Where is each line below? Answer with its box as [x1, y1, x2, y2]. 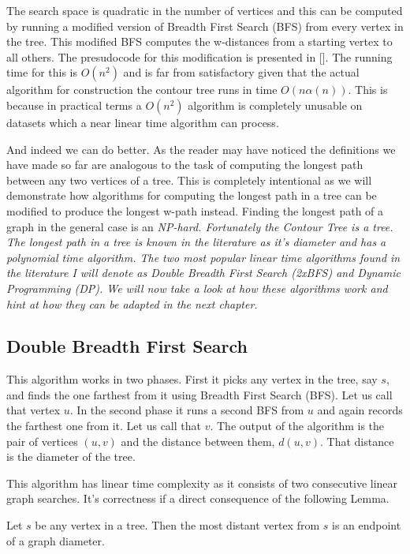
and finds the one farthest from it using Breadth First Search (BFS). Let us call [6, 386, 393, 402]
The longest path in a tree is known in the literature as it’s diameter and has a [6, 234, 386, 250]
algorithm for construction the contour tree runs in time [6, 81, 278, 98]
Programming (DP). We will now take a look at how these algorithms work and [6, 279, 388, 296]
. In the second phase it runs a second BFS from [69, 402, 304, 418]
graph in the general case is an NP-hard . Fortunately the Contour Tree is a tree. [6, 218, 393, 234]
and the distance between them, [121, 432, 275, 449]
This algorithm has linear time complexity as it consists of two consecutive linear [6, 474, 398, 491]
